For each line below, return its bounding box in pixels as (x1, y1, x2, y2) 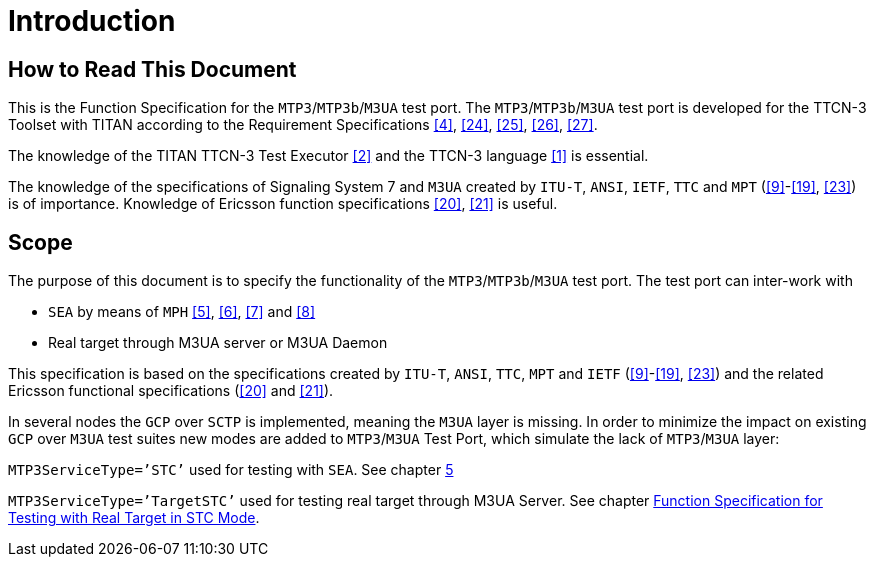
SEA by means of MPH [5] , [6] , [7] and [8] (48, 303, 316, 321)
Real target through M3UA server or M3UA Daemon (48, 334, 388, 352)
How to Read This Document (8, 56, 297, 82)
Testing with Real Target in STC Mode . (8, 509, 260, 527)
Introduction (8, 4, 176, 38)
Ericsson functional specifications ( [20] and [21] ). (8, 382, 334, 400)
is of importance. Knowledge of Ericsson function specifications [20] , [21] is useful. (8, 195, 558, 213)
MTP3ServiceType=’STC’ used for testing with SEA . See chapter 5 (8, 461, 454, 479)
